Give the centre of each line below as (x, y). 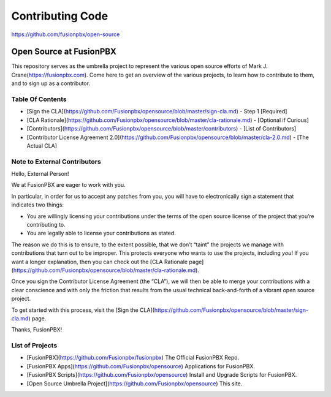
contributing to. (46, 225)
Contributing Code (60, 16)
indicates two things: (38, 205)
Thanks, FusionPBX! (37, 330)
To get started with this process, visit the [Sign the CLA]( (83, 310)
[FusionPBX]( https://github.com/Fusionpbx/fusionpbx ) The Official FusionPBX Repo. (133, 358)
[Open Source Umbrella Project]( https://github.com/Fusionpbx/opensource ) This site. (135, 384)
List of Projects (34, 346)
